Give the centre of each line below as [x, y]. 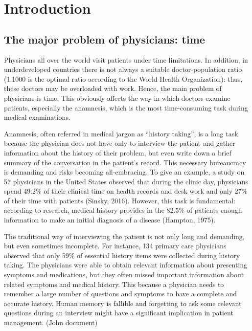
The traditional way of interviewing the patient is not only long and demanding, [124, 236]
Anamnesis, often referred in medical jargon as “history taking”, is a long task [121, 133]
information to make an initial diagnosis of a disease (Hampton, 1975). [110, 220]
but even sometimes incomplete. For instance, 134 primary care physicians [115, 246]
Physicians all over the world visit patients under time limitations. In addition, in [126, 59]
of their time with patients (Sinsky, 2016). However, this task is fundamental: [120, 200]
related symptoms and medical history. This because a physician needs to [114, 284]
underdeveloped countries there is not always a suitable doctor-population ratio [123, 69]
